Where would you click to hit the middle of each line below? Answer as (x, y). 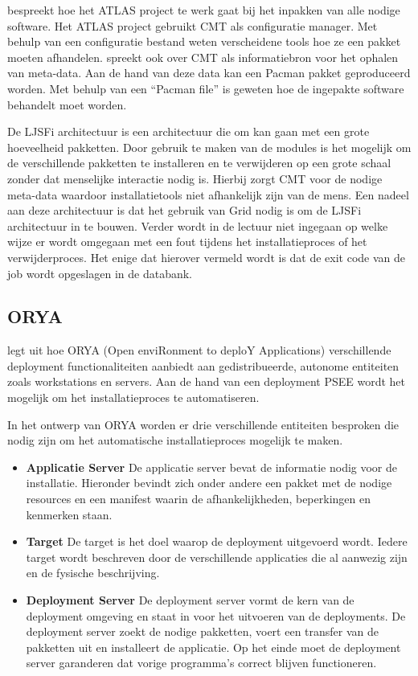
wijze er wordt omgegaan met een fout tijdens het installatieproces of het (187, 242)
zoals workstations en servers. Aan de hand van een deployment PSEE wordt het (207, 381)
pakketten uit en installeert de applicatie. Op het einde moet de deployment (213, 647)
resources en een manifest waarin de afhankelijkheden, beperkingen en (198, 499)
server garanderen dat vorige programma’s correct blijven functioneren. (201, 663)
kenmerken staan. (69, 514)
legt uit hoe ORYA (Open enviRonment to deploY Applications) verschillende (199, 350)
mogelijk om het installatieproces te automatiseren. (133, 397)
